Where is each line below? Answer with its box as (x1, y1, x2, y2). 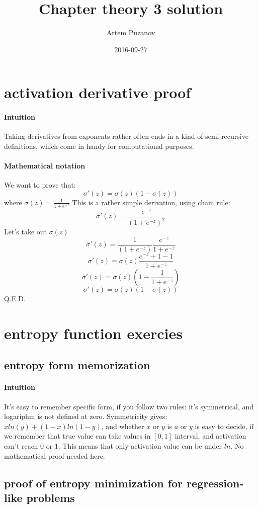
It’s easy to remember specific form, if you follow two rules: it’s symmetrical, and (4, 401, 254, 411)
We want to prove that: (4, 180, 76, 190)
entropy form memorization (4, 357, 150, 373)
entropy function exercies (4, 322, 183, 343)
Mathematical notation (4, 160, 85, 171)
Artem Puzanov (106, 27, 155, 38)
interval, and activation (175, 431, 246, 441)
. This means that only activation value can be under (58, 440, 222, 451)
